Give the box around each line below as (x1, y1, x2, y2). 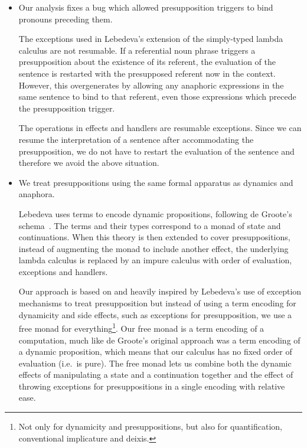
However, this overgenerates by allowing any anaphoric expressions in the (18, 79, 284, 91)
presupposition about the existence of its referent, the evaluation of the (18, 55, 276, 68)
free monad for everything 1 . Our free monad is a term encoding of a (18, 321, 264, 334)
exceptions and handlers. (18, 265, 108, 277)
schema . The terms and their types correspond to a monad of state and (18, 219, 281, 231)
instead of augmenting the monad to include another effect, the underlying (18, 242, 289, 254)
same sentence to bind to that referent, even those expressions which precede (18, 90, 296, 103)
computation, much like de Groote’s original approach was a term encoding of (18, 333, 301, 346)
